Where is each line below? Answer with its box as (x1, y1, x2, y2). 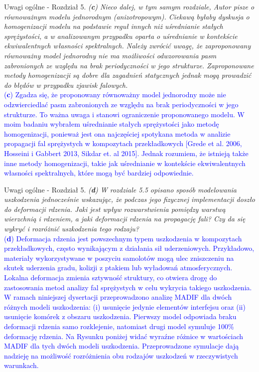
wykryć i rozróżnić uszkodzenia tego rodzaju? (4, 223, 139, 234)
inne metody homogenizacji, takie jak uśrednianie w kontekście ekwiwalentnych (4, 158, 246, 168)
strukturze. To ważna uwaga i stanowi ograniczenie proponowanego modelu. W (4, 109, 245, 119)
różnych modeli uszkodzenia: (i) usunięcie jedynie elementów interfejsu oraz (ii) (4, 301, 246, 312)
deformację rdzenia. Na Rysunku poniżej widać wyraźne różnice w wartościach (4, 331, 244, 341)
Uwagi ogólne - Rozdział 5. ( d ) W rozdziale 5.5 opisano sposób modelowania (4, 184, 237, 194)
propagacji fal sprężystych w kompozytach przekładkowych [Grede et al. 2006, (4, 138, 242, 149)
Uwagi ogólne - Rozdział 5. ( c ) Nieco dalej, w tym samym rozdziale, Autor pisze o (4, 1, 255, 11)
